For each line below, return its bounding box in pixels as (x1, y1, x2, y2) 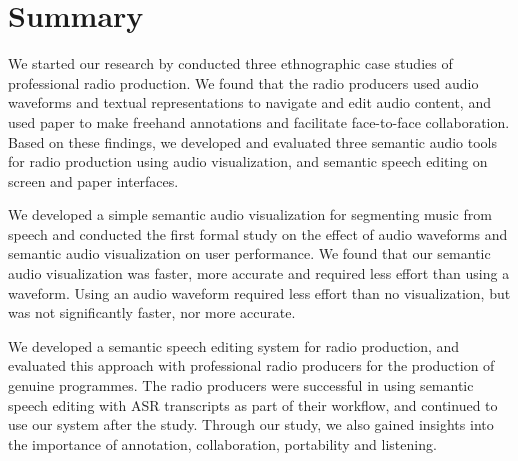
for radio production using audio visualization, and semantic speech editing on (8, 151, 488, 172)
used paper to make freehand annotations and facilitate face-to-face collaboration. (8, 111, 510, 132)
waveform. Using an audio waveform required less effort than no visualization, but (8, 282, 511, 303)
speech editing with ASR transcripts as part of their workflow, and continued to (8, 394, 498, 415)
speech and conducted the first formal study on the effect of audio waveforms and (8, 223, 508, 244)
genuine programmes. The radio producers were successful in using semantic (8, 375, 474, 396)
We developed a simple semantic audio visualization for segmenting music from (8, 204, 492, 225)
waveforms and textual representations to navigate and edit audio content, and (8, 92, 491, 113)
